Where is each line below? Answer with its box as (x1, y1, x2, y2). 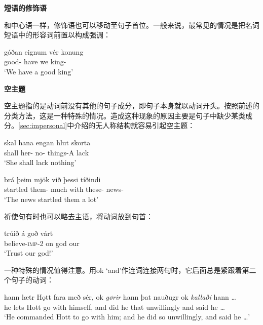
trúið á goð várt (4, 228, 53, 238)
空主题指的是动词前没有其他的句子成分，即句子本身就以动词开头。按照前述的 (4, 100, 259, 111)
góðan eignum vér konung (4, 46, 84, 57)
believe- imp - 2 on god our (4, 237, 80, 248)
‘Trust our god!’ (4, 248, 53, 258)
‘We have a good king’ (4, 66, 73, 76)
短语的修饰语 (4, 3, 47, 13)
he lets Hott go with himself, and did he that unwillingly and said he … (4, 301, 225, 312)
